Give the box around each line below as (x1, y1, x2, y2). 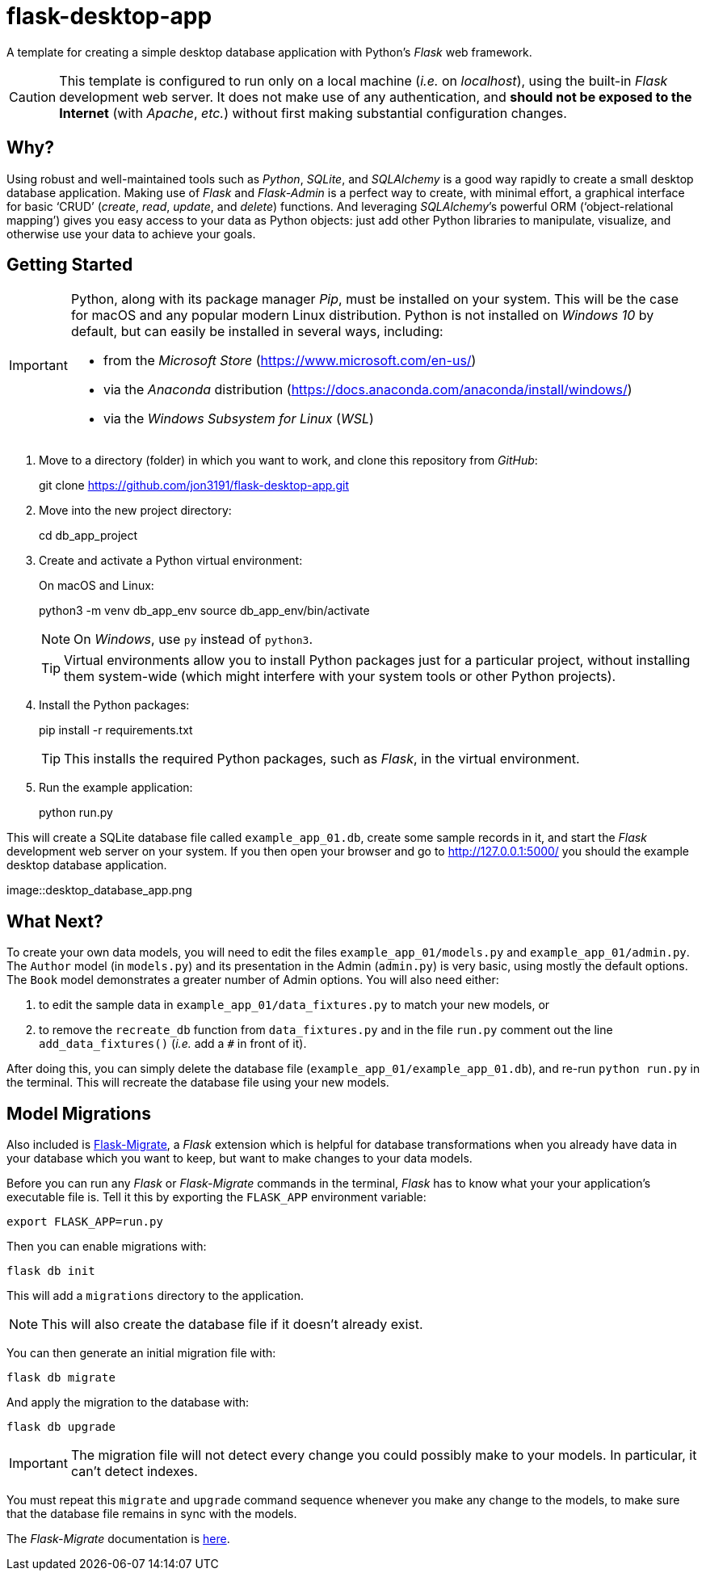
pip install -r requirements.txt (39, 723, 193, 738)
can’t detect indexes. (70, 1463, 198, 1480)
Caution (9, 88, 57, 105)
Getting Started (6, 254, 133, 275)
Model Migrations (6, 1103, 151, 1124)
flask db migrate (6, 1371, 116, 1385)
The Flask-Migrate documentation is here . (6, 1532, 230, 1546)
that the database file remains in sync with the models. (6, 1507, 297, 1521)
